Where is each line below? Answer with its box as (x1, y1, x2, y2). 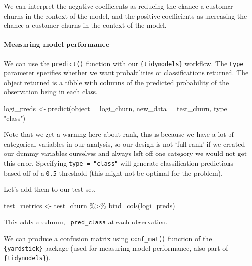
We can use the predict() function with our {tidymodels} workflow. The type (4, 58, 244, 68)
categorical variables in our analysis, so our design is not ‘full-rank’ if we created (4, 138, 245, 149)
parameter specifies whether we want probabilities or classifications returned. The (4, 67, 249, 78)
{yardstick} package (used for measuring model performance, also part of (4, 243, 228, 253)
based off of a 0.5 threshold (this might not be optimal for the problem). (4, 167, 223, 177)
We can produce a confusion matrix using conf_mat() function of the (4, 233, 212, 244)
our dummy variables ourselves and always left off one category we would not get (4, 148, 247, 158)
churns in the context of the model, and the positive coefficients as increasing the (4, 10, 247, 21)
